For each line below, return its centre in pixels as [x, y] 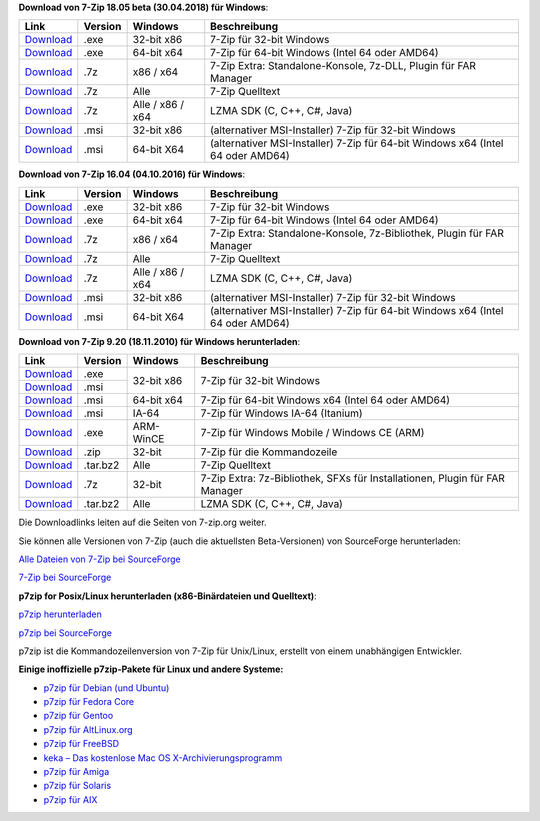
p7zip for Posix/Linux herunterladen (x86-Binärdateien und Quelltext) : [167, 596]
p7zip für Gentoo [78, 716]
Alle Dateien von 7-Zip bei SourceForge [99, 559]
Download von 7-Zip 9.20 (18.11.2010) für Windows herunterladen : [159, 341]
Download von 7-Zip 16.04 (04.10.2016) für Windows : [131, 174]
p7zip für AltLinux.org [88, 729]
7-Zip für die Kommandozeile [269, 452]
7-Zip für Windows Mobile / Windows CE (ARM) [312, 433]
